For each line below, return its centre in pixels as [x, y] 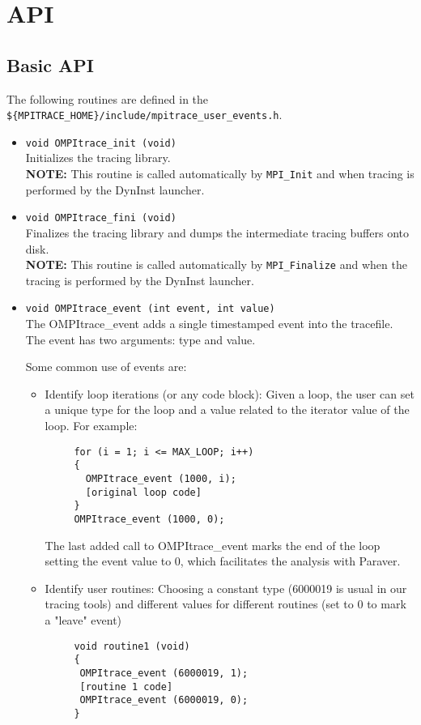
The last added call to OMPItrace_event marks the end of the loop [213, 545]
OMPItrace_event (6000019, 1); [164, 673]
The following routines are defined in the [108, 98]
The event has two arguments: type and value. [140, 339]
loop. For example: [91, 426]
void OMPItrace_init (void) [101, 143]
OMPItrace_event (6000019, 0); [164, 700]
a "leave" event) [83, 619]
